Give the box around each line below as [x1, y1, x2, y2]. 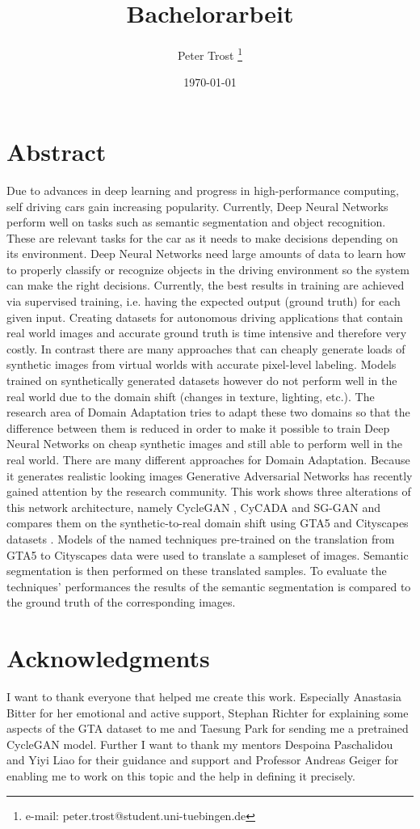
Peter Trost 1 [177, 44, 243, 63]
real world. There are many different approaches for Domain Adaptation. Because [6, 451, 410, 467]
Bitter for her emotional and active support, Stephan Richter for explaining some [6, 704, 409, 721]
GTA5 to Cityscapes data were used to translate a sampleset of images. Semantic [6, 546, 409, 563]
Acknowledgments [6, 641, 210, 675]
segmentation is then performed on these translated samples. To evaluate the [6, 562, 387, 579]
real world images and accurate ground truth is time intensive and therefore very [6, 324, 407, 341]
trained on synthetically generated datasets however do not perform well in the [6, 372, 397, 389]
